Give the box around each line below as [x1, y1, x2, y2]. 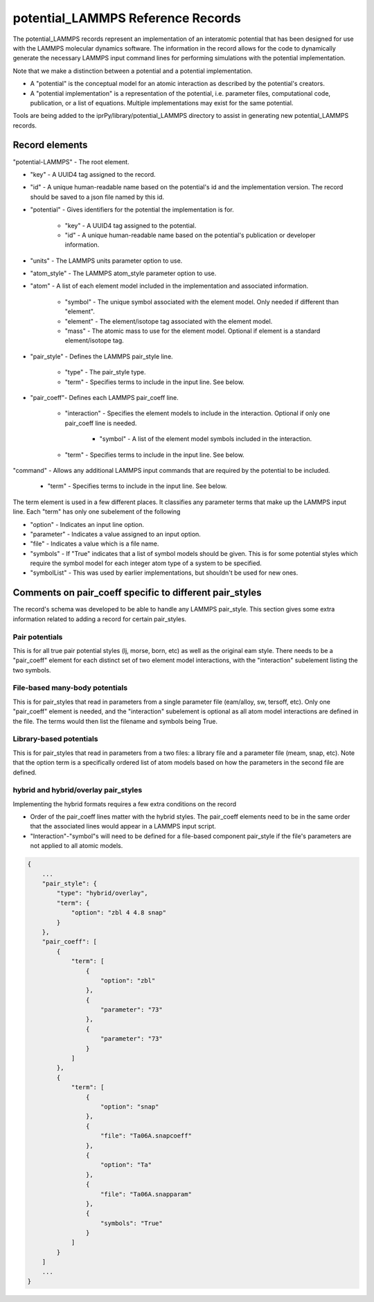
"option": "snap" [100, 1102, 159, 1111]
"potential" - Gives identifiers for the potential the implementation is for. [30, 205, 235, 214]
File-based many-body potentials [12, 683, 128, 693]
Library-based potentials [12, 734, 98, 744]
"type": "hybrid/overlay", [56, 889, 148, 897]
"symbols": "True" [100, 1219, 163, 1227]
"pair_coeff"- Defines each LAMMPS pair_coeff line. [30, 394, 179, 401]
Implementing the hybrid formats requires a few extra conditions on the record [12, 799, 237, 808]
